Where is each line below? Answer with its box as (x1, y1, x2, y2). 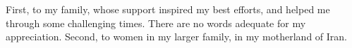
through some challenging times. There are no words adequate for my (6, 15, 306, 30)
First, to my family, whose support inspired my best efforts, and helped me (6, 2, 330, 16)
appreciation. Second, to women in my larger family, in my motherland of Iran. (6, 29, 348, 44)
